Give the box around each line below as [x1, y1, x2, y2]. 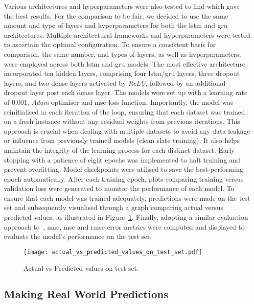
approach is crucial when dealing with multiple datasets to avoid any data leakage [4, 125, 250, 136]
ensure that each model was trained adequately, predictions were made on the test [4, 192, 251, 203]
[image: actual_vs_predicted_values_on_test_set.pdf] [23, 248, 203, 256]
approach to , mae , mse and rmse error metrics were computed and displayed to [4, 221, 245, 232]
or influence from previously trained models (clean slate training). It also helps [4, 135, 240, 145]
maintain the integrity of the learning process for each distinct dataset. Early [4, 144, 235, 155]
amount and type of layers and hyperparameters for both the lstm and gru [4, 20, 228, 30]
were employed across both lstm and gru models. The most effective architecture [4, 58, 245, 69]
